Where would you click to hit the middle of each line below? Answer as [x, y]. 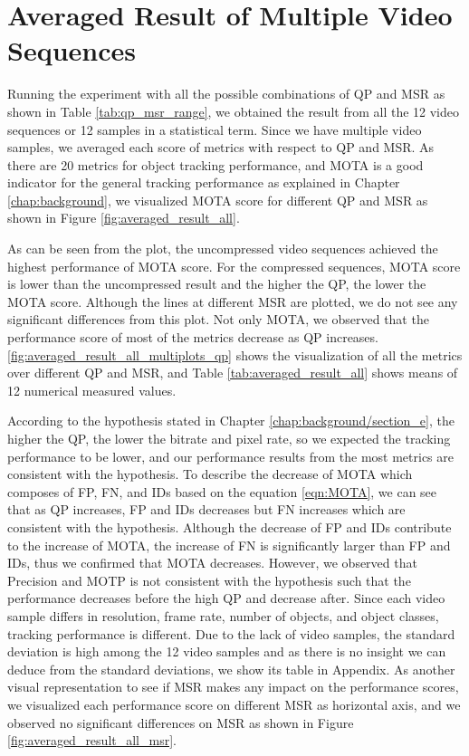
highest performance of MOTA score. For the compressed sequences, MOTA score [234, 266]
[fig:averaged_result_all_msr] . [92, 740]
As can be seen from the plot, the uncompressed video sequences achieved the [223, 249]
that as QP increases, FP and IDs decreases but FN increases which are [206, 509]
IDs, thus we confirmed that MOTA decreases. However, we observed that [212, 563]
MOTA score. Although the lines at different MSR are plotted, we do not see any [233, 301]
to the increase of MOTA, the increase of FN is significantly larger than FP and [229, 545]
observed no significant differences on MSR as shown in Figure [181, 722]
